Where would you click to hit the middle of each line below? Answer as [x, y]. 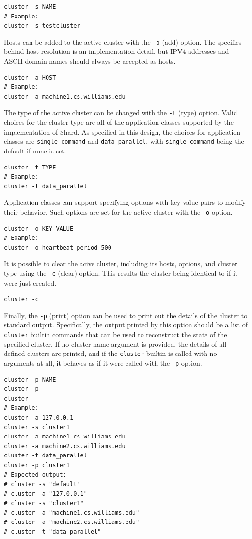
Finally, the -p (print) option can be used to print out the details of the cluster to [126, 315]
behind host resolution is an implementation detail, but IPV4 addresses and [117, 51]
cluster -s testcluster [42, 26]
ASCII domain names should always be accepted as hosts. [90, 61]
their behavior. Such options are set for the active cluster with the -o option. [118, 211]
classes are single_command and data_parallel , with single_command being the [124, 141]
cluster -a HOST [30, 77]
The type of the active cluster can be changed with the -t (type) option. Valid [121, 112]
